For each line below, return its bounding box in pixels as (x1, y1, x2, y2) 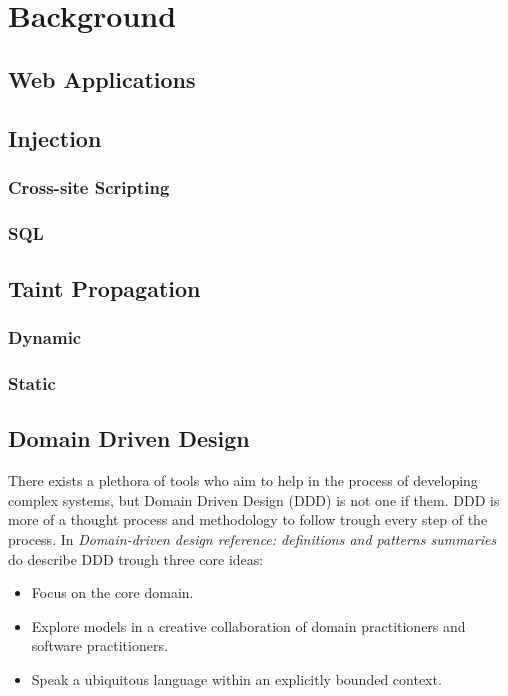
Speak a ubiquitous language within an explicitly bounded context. (31, 669, 442, 690)
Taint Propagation (8, 273, 201, 304)
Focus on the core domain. (31, 582, 194, 603)
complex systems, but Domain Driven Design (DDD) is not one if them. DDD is (8, 489, 500, 510)
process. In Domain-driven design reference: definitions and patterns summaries (8, 529, 497, 550)
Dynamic (8, 325, 82, 350)
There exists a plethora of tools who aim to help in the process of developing (8, 470, 478, 491)
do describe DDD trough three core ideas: (8, 548, 264, 569)
